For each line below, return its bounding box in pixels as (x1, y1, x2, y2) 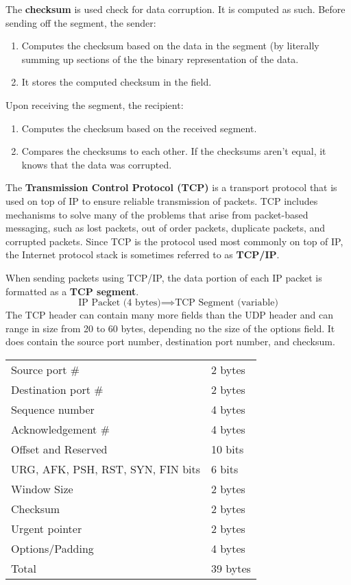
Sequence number (11, 401, 95, 417)
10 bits (211, 440, 244, 457)
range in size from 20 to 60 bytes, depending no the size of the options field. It (5, 321, 335, 335)
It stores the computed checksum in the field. (21, 75, 212, 89)
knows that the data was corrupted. (21, 157, 172, 171)
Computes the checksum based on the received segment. (21, 121, 257, 135)
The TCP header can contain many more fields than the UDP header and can (5, 308, 333, 322)
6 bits (211, 460, 239, 477)
